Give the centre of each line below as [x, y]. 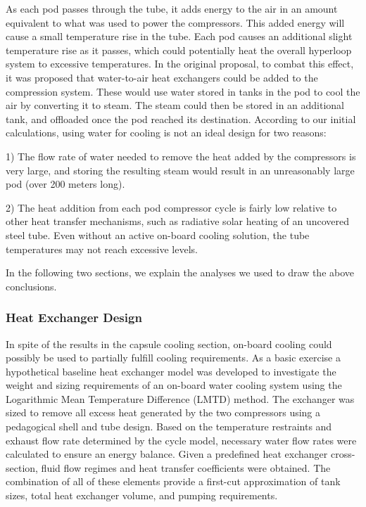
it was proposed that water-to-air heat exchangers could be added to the [162, 77]
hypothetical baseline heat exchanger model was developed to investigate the [171, 371]
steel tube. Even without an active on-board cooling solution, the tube [158, 235]
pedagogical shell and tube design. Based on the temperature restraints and [169, 426]
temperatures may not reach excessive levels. [102, 249]
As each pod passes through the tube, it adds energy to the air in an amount [172, 8]
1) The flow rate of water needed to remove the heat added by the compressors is [181, 156]
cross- [343, 454]
